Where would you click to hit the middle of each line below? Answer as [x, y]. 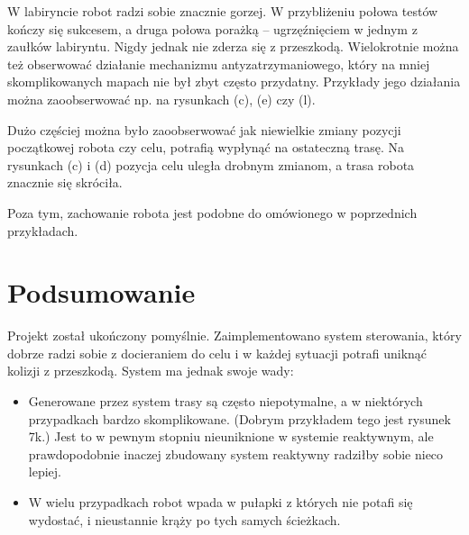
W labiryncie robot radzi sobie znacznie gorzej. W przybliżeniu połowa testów [223, 11]
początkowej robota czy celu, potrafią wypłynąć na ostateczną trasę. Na [206, 147]
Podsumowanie [101, 292]
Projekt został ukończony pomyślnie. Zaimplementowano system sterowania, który [234, 336]
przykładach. [43, 230]
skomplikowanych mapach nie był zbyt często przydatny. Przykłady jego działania [234, 82]
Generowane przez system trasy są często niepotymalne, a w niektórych [225, 401]
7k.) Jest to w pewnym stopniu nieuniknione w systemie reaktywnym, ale [231, 436]
